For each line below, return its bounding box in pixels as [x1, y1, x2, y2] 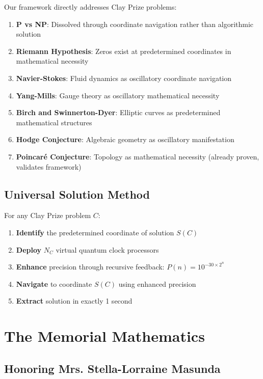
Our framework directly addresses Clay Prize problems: [4, 2, 177, 12]
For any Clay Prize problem [4, 210, 91, 221]
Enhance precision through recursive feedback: [16, 261, 165, 272]
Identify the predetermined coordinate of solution [16, 227, 174, 237]
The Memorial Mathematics [4, 326, 205, 346]
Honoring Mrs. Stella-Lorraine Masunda [4, 360, 221, 376]
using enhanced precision [118, 278, 196, 289]
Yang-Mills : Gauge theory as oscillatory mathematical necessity [16, 90, 220, 100]
